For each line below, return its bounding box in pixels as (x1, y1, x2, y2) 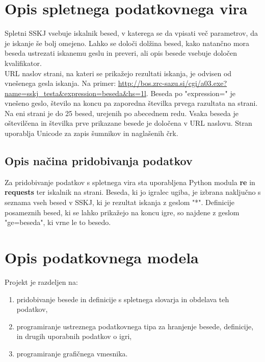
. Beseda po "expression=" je (146, 87, 235, 98)
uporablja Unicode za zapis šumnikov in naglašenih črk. (5, 128, 178, 139)
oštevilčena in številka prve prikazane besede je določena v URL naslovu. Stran (5, 118, 252, 128)
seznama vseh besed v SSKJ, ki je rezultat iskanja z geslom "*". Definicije (5, 197, 235, 208)
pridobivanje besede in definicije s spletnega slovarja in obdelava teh (16, 293, 229, 304)
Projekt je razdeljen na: (5, 276, 78, 287)
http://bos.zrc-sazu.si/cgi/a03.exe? (118, 78, 227, 88)
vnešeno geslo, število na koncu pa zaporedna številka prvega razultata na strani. (5, 98, 258, 108)
